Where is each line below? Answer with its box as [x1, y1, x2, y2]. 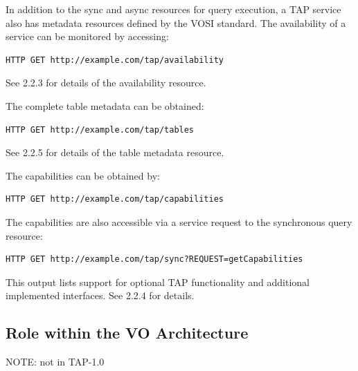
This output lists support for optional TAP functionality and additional [6, 274, 310, 289]
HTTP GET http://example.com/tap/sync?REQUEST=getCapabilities [6, 254, 303, 265]
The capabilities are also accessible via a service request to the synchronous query [6, 214, 352, 229]
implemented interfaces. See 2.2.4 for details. [6, 288, 195, 303]
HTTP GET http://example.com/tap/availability [6, 55, 224, 65]
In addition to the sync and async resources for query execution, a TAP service [6, 2, 341, 16]
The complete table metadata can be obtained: [6, 98, 204, 113]
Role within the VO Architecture [6, 322, 249, 343]
